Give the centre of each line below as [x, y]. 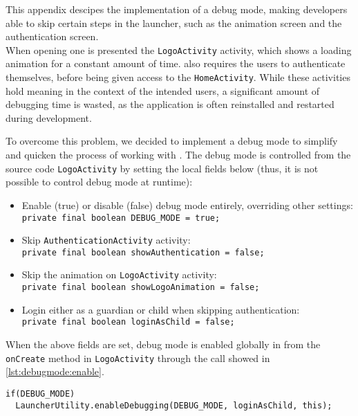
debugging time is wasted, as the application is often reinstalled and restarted [170, 104]
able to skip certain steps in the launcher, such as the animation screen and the [174, 22]
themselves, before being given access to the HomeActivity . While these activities [178, 77]
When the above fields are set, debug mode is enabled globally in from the [163, 344]
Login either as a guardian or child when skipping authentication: [161, 309]
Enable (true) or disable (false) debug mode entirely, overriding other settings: [187, 205]
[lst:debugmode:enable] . [55, 371]
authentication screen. [52, 36]
